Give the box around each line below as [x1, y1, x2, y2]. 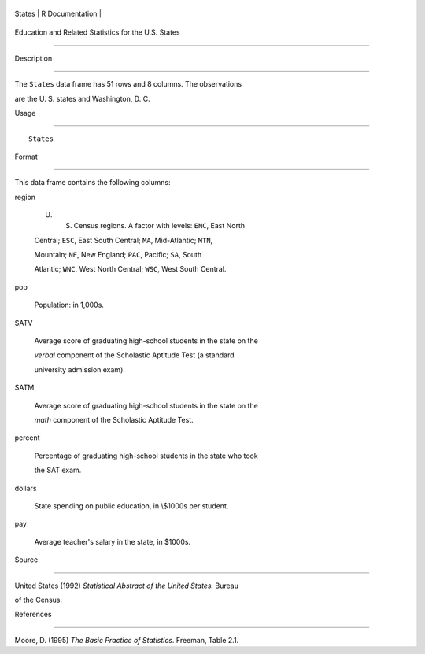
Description [14, 54, 53, 63]
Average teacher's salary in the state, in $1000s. [34, 537, 191, 546]
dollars [14, 483, 37, 493]
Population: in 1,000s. [34, 300, 104, 310]
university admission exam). [34, 364, 126, 374]
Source [14, 555, 39, 564]
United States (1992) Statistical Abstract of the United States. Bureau [14, 581, 239, 590]
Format [14, 152, 39, 161]
